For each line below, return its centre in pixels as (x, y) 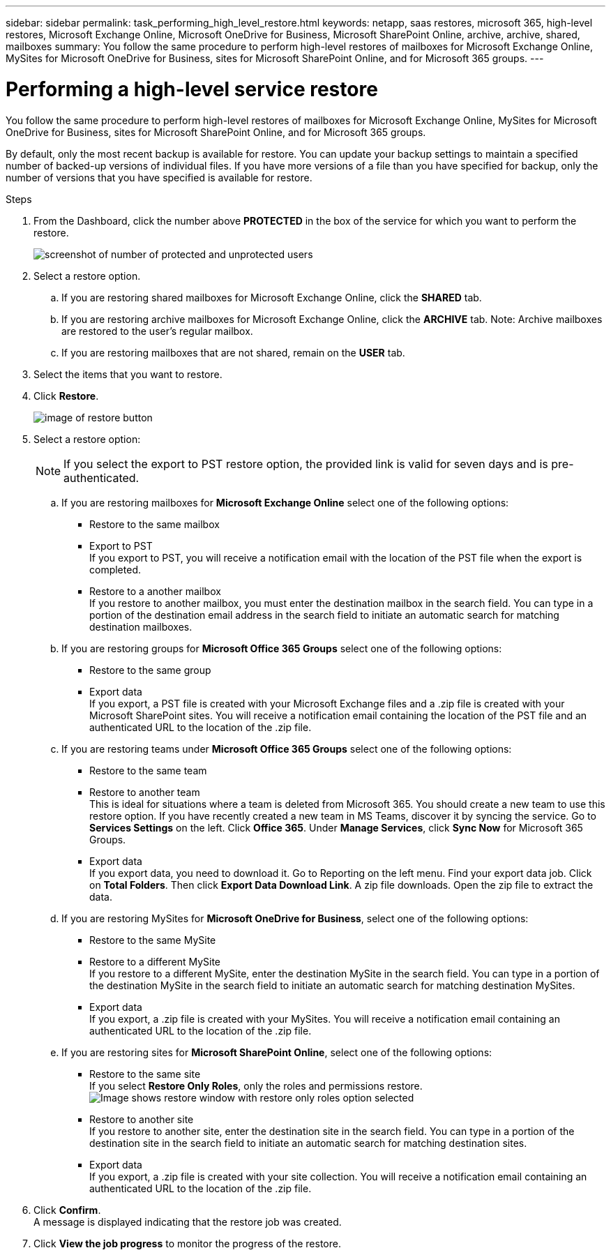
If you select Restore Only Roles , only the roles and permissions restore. (256, 1085)
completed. (115, 569)
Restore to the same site (145, 1074)
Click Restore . (66, 396)
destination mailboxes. (141, 626)
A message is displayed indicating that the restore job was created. (188, 1222)
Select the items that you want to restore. (128, 374)
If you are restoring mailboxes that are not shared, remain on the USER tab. (233, 352)
